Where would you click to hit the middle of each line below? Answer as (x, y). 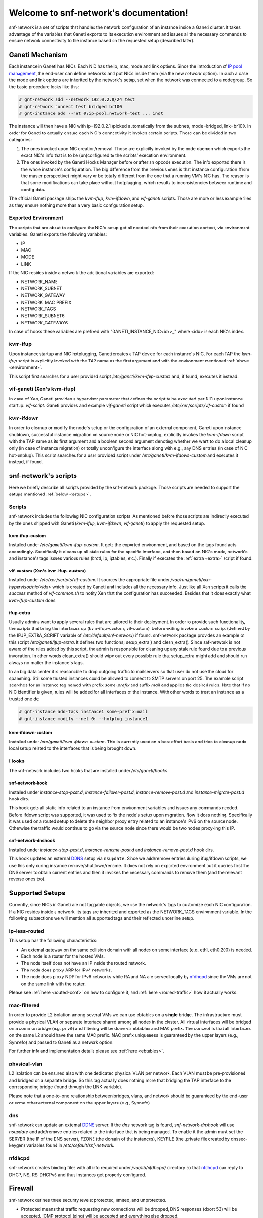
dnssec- (239, 1139)
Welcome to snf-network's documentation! (99, 13)
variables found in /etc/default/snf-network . (70, 1145)
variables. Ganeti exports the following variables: (58, 234)
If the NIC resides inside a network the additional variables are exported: (82, 272)
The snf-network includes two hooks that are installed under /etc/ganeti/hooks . (89, 771)
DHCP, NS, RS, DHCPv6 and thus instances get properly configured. (77, 1175)
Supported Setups (37, 893)
